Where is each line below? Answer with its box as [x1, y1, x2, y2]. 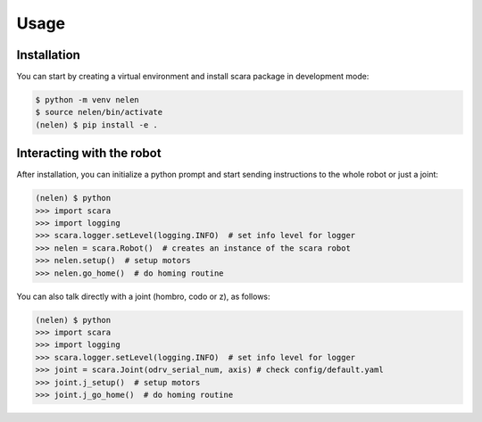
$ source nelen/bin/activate [35, 107, 163, 118]
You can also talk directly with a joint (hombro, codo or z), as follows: [16, 291, 271, 302]
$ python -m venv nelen [35, 95, 140, 105]
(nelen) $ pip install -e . [35, 120, 158, 129]
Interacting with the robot [16, 145, 162, 161]
